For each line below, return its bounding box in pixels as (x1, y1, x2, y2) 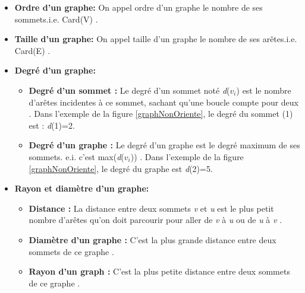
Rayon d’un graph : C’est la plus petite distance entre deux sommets (29, 265, 290, 278)
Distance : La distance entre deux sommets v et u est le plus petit (29, 202, 274, 214)
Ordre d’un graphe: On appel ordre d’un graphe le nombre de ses (14, 1, 263, 13)
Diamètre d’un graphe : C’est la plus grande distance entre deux (29, 233, 276, 246)
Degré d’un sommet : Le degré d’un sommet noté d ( (29, 84, 230, 96)
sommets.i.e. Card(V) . (14, 12, 98, 25)
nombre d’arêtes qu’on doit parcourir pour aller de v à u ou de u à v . (29, 214, 282, 226)
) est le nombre (236, 84, 291, 96)
